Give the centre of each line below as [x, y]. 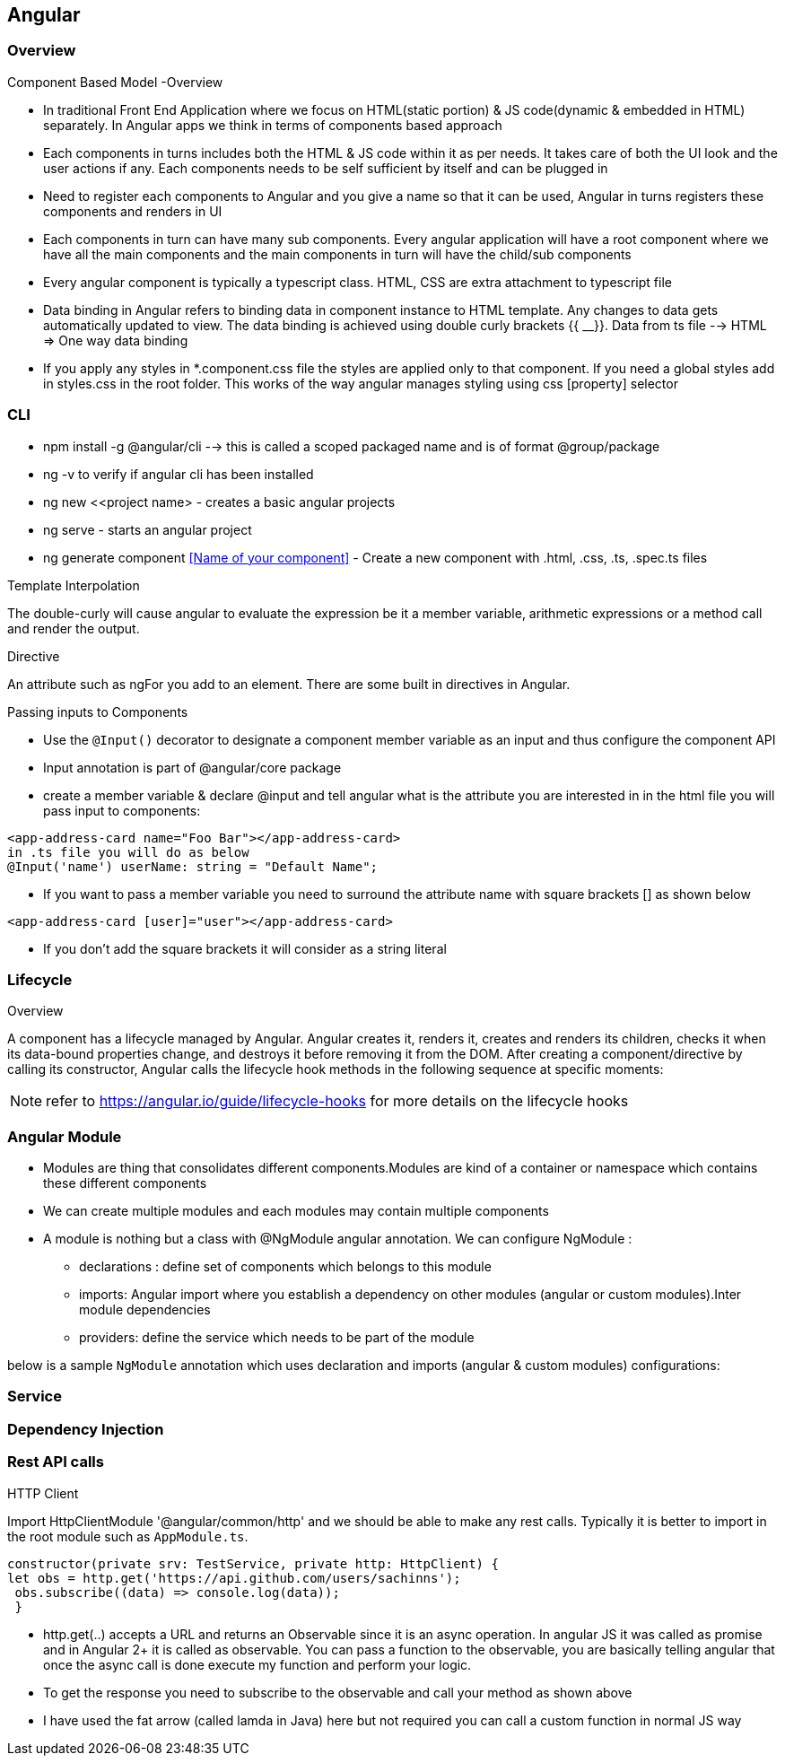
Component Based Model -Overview [115, 82]
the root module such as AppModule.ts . [128, 1536]
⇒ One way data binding [116, 340]
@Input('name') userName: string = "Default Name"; [193, 866]
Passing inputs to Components [98, 711]
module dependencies [145, 1310]
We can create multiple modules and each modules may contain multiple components [296, 1211]
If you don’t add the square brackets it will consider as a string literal [245, 948]
